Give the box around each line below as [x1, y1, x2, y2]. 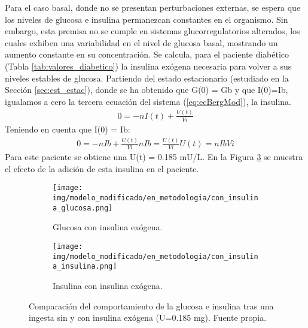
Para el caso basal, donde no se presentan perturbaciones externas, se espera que [5, 1, 301, 13]
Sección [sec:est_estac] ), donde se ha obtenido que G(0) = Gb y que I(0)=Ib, [5, 83, 288, 96]
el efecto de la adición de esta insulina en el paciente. [5, 162, 199, 174]
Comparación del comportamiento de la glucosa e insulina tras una [29, 299, 274, 312]
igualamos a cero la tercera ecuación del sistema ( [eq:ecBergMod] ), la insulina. [5, 95, 291, 107]
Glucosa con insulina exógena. [53, 221, 163, 233]
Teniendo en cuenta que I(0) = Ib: [5, 123, 130, 135]
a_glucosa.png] [53, 203, 113, 212]
